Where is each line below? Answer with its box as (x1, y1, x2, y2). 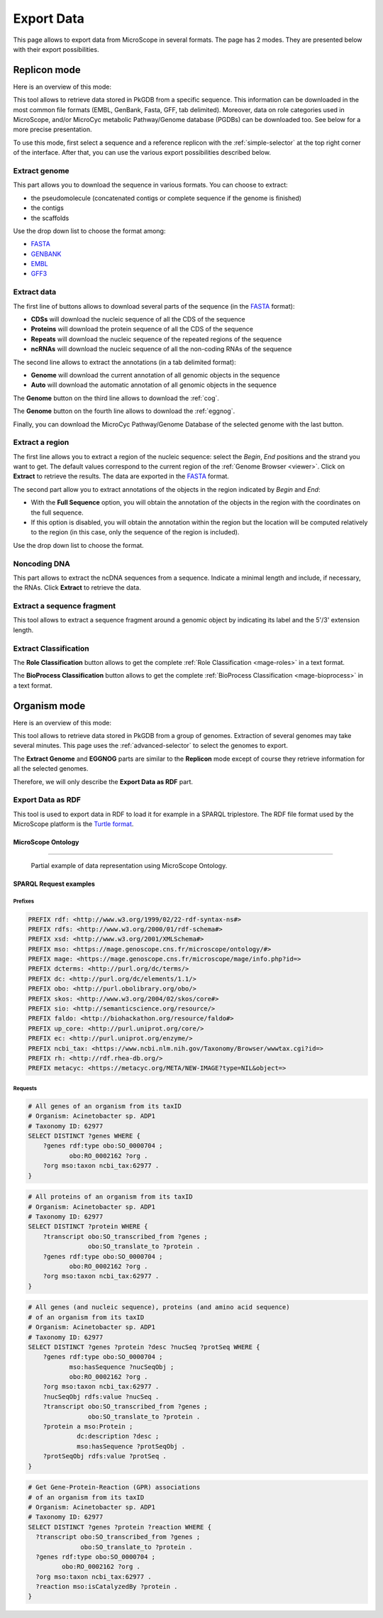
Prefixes (13, 898, 35, 905)
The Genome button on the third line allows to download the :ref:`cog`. (13, 394, 220, 402)
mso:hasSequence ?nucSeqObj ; (69, 1363, 174, 1371)
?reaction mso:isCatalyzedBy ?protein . (35, 1583, 178, 1591)
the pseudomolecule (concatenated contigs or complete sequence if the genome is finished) (30, 194, 301, 202)
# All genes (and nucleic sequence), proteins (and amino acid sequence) (28, 1303, 290, 1311)
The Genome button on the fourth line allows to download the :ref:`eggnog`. (13, 407, 235, 415)
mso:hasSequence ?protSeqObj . (77, 1442, 186, 1451)
